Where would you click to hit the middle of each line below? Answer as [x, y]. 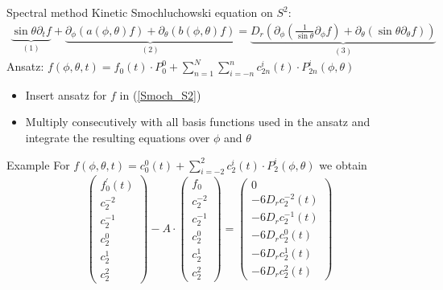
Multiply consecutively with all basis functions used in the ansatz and [198, 122]
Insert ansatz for [66, 94]
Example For [38, 164]
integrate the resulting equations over [118, 138]
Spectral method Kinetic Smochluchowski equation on [140, 12]
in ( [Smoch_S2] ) [160, 94]
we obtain [343, 164]
